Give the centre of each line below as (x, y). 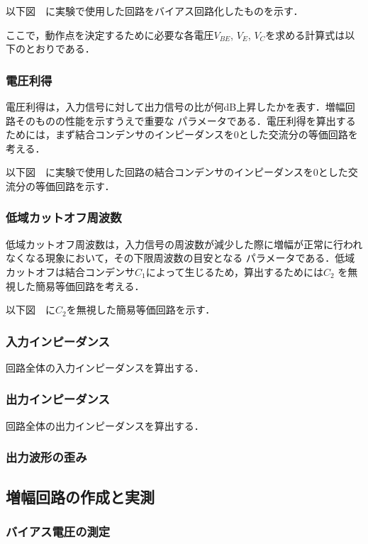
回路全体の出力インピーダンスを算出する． (105, 425)
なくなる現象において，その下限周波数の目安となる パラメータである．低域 (180, 258)
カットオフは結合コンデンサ (70, 271)
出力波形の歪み (46, 457)
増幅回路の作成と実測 (80, 496)
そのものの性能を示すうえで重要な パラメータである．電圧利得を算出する (185, 120)
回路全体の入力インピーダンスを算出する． (105, 367)
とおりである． (60, 49)
